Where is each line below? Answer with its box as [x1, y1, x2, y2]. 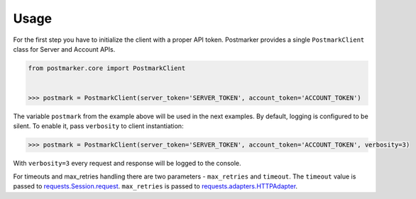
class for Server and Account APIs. [13, 45, 116, 53]
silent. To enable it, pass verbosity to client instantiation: [13, 122, 184, 130]
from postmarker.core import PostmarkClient [28, 64, 186, 72]
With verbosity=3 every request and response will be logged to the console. [13, 159, 241, 168]
